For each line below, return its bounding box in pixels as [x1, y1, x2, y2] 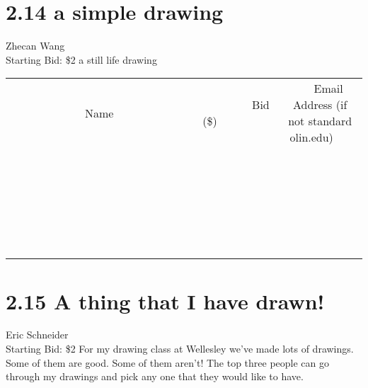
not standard [288, 113, 352, 130]
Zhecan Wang [6, 38, 65, 53]
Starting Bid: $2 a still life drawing [6, 52, 157, 67]
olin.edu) [289, 129, 333, 146]
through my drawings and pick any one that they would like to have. [6, 369, 304, 384]
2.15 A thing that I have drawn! [6, 286, 325, 315]
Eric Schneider [6, 327, 69, 342]
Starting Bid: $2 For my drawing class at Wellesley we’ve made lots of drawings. [6, 341, 354, 356]
